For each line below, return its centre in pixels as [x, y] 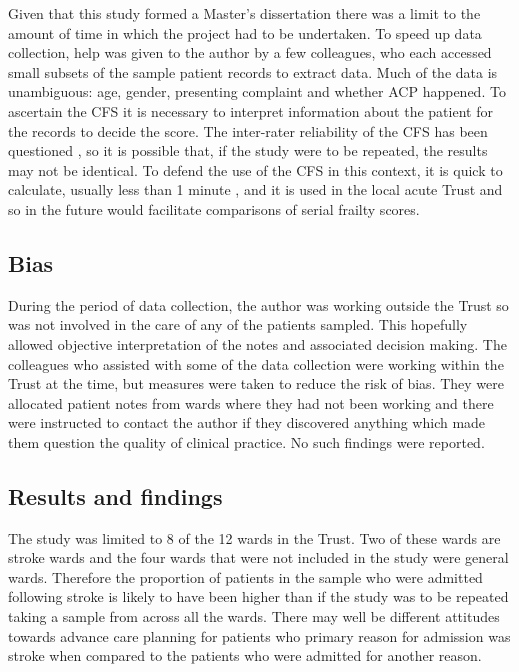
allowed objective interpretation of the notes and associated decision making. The [257, 343]
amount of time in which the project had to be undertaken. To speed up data [245, 32]
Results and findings [115, 495]
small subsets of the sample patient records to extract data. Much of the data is [253, 71]
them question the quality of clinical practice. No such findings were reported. [246, 441]
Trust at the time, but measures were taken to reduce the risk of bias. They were [256, 383]
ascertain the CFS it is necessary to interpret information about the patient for [250, 110]
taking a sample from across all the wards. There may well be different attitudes [254, 616]
